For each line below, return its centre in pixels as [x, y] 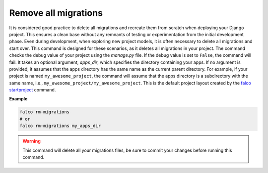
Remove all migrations [56, 13]
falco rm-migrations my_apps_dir [60, 126]
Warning [32, 141]
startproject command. [33, 90]
